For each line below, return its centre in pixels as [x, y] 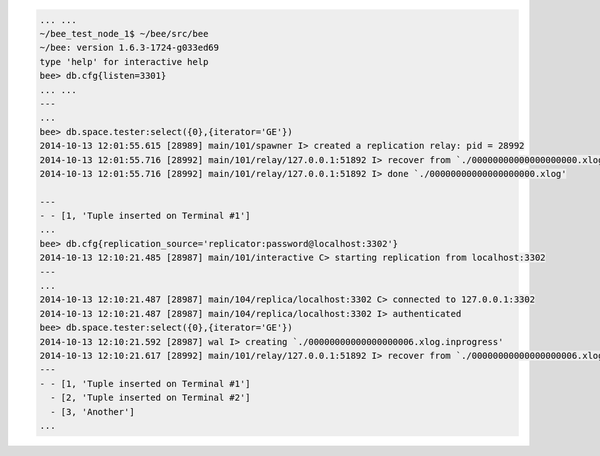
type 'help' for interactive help [124, 61]
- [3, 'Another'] [92, 411]
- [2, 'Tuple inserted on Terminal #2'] [150, 398]
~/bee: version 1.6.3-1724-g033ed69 [129, 48]
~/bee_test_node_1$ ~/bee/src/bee [124, 33]
